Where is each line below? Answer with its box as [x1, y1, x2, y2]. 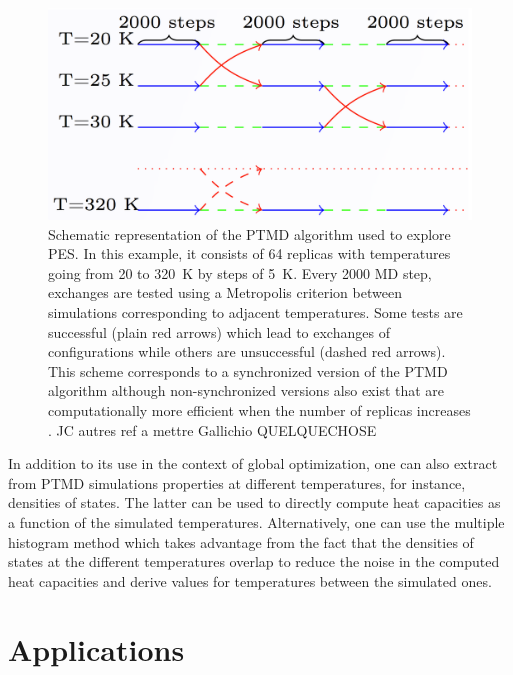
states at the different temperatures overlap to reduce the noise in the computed [8, 551, 500, 572]
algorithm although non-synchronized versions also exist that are [48, 380, 445, 401]
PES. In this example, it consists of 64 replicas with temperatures [48, 243, 451, 264]
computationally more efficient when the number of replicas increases [48, 399, 471, 420]
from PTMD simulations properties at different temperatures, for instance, [8, 472, 466, 493]
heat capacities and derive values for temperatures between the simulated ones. [8, 570, 492, 591]
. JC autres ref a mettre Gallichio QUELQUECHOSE [48, 419, 377, 440]
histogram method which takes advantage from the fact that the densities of [8, 531, 474, 552]
